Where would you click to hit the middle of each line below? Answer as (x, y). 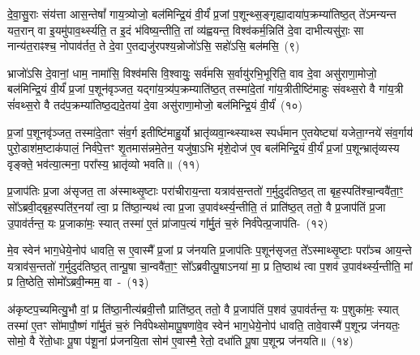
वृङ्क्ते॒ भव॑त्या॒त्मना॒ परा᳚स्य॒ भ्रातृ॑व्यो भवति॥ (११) (104, 163)
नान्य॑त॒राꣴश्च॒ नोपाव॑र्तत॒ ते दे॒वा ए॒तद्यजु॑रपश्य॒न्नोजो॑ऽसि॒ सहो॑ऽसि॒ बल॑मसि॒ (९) (154, 46)
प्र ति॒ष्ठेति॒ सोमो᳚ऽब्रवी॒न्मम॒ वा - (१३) (78, 282)
